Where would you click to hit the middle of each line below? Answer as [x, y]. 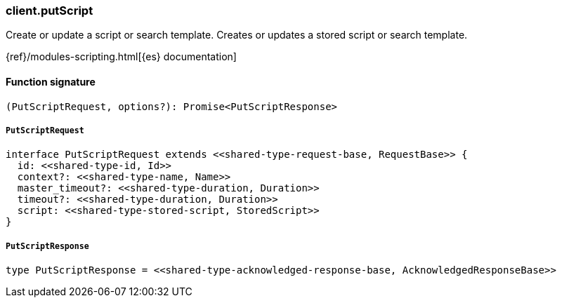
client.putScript [50, 11]
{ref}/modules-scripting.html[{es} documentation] [121, 57]
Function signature [51, 81]
